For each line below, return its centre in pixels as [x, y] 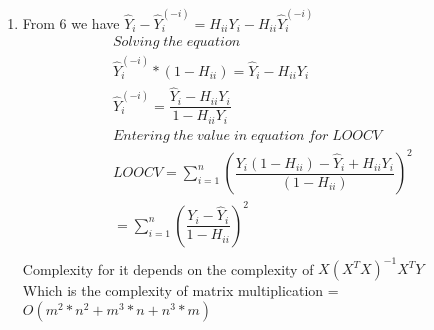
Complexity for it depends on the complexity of [168, 268]
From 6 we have [71, 22]
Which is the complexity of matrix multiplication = [180, 290]
